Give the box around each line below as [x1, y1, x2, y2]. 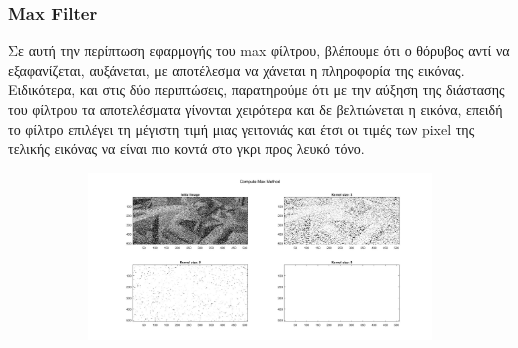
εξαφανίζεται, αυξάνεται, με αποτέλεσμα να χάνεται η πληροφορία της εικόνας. [8, 59, 465, 80]
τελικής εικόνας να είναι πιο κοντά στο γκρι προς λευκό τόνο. [8, 138, 365, 159]
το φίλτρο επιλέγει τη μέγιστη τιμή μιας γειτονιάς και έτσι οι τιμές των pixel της [8, 118, 475, 139]
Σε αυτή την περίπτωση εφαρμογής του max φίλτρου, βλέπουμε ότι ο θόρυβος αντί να [8, 40, 510, 61]
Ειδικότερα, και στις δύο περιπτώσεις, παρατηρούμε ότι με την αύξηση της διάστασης [8, 79, 505, 100]
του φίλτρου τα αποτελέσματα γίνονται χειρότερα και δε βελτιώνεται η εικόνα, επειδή [8, 99, 503, 119]
